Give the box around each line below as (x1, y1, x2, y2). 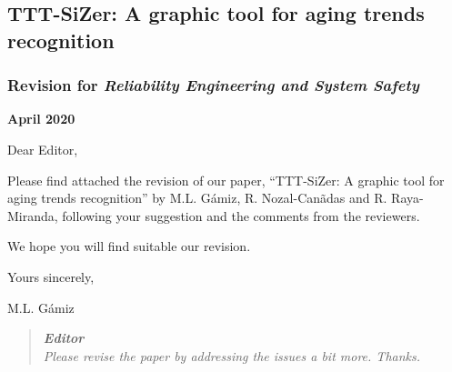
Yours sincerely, (7, 266, 95, 286)
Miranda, (7, 206, 58, 225)
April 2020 (7, 109, 75, 128)
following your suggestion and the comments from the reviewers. (62, 206, 420, 225)
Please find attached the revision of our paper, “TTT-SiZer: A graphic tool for (7, 170, 445, 189)
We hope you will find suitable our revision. (7, 236, 251, 256)
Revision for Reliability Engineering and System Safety (7, 74, 420, 96)
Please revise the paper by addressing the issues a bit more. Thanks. (43, 346, 421, 365)
